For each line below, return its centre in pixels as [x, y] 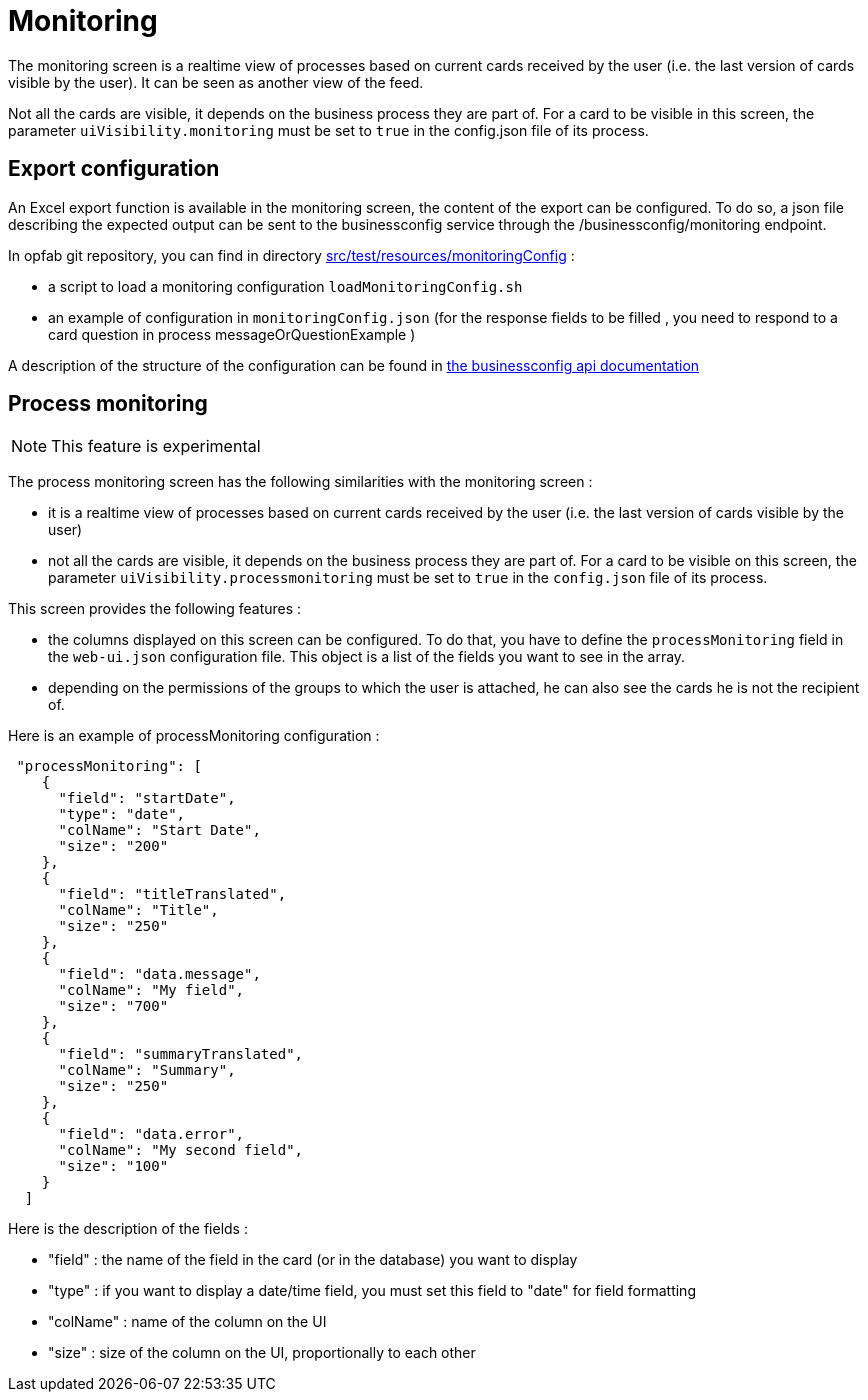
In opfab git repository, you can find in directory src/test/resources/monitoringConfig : [291, 255]
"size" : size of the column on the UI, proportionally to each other [262, 1353]
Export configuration [114, 169]
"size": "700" [113, 1006]
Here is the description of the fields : [128, 1229]
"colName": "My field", [151, 990]
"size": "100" [113, 1166]
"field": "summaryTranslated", [181, 1054]
